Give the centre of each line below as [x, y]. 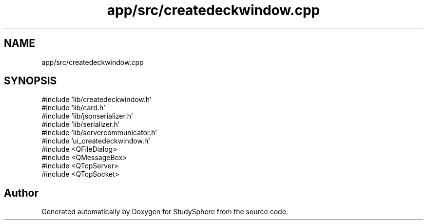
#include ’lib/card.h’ [73, 108]
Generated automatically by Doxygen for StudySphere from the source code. [165, 212]
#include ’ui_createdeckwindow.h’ [96, 141]
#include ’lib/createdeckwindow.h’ [97, 100]
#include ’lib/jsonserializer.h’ [87, 116]
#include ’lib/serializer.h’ [81, 124]
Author [21, 193]
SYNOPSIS [30, 81]
